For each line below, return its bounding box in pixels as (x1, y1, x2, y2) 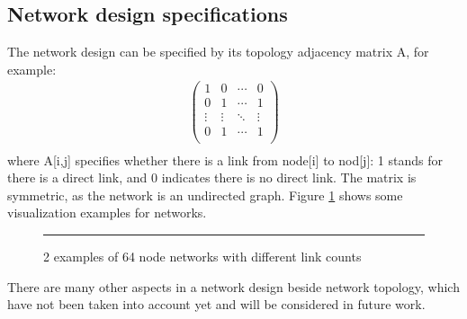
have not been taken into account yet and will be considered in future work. (7, 295, 426, 314)
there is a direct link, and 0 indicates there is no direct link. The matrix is (7, 168, 417, 187)
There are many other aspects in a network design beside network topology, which (7, 277, 460, 296)
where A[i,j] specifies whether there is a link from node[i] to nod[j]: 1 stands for (7, 150, 443, 169)
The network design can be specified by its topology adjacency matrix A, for (7, 42, 429, 61)
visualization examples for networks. (7, 203, 207, 222)
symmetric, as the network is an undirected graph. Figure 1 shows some (7, 185, 403, 204)
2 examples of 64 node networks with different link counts (43, 247, 362, 266)
